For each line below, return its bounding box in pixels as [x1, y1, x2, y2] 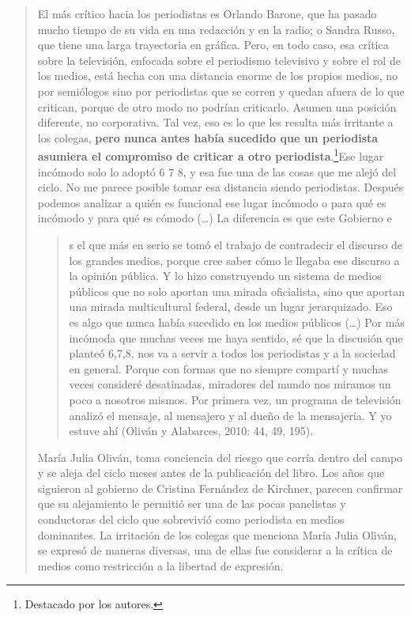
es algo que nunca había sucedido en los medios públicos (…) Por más [69, 313, 405, 330]
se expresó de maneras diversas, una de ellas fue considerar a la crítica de [37, 542, 393, 558]
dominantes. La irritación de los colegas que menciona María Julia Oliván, [37, 526, 397, 543]
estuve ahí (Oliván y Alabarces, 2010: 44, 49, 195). [69, 422, 314, 439]
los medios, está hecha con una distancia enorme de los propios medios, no [37, 67, 398, 84]
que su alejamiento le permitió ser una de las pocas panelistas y [37, 495, 346, 512]
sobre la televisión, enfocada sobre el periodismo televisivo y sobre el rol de [37, 51, 401, 68]
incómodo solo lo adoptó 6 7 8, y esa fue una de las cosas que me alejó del [37, 163, 397, 180]
